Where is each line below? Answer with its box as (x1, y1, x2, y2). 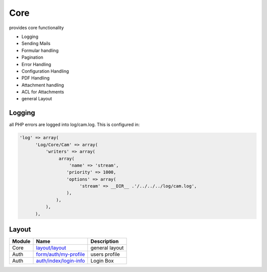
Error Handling (21, 61, 51, 67)
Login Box (90, 257, 114, 264)
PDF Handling (21, 75, 49, 81)
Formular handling (21, 47, 59, 53)
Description (90, 238, 119, 245)
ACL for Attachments (21, 89, 64, 95)
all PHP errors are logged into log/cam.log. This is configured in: (9, 121, 140, 128)
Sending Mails (21, 40, 50, 46)
